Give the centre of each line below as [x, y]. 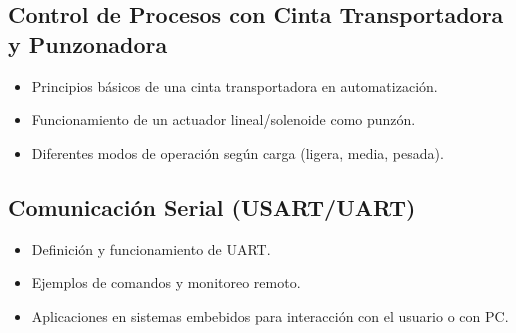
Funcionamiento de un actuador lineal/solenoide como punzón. [223, 119]
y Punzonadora [88, 43]
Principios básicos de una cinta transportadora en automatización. [234, 85]
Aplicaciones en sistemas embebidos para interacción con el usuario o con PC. [270, 315]
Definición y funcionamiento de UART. [151, 248]
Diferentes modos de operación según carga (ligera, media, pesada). [237, 152]
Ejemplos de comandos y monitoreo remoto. [166, 282]
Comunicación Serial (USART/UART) [212, 206]
